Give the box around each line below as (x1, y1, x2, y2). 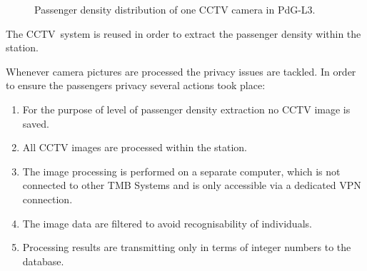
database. (22, 253, 64, 268)
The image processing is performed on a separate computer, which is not (22, 163, 341, 178)
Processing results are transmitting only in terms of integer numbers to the (22, 240, 351, 255)
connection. (22, 191, 73, 206)
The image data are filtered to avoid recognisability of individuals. (22, 215, 312, 230)
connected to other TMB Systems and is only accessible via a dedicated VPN (22, 178, 361, 193)
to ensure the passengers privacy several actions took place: (6, 78, 266, 93)
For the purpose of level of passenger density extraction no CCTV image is (22, 101, 351, 116)
